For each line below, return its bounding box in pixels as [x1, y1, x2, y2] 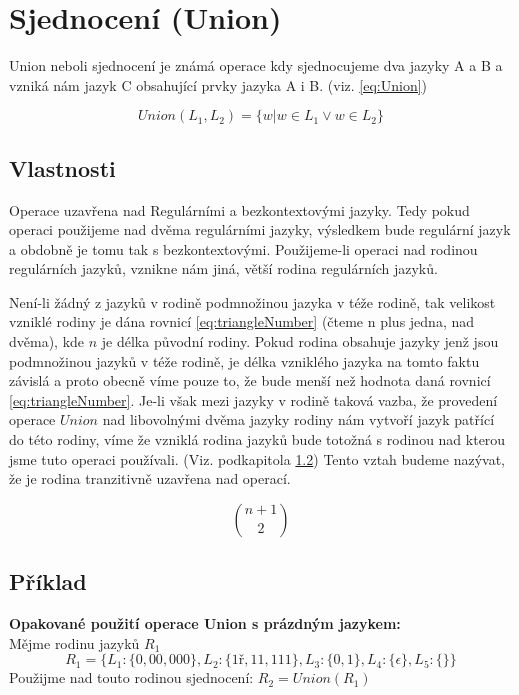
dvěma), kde [9, 331, 85, 352]
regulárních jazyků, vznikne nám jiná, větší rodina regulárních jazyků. [9, 258, 438, 279]
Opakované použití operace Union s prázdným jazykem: [9, 613, 401, 634]
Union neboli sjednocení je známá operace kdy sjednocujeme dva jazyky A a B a [9, 55, 503, 76]
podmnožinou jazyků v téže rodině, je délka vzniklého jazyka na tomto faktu [9, 350, 480, 371]
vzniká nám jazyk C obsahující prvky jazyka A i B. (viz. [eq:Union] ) [9, 74, 428, 95]
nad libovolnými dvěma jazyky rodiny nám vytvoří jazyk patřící [102, 409, 495, 430]
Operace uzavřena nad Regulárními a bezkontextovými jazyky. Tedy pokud [9, 199, 470, 220]
